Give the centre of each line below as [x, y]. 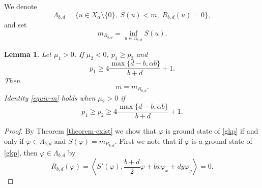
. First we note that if [149, 141]
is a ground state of [222, 141]
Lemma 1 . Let [28, 54]
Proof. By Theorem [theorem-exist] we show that [80, 131]
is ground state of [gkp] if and [212, 131]
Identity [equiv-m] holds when [50, 97]
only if [14, 141]
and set [16, 25]
